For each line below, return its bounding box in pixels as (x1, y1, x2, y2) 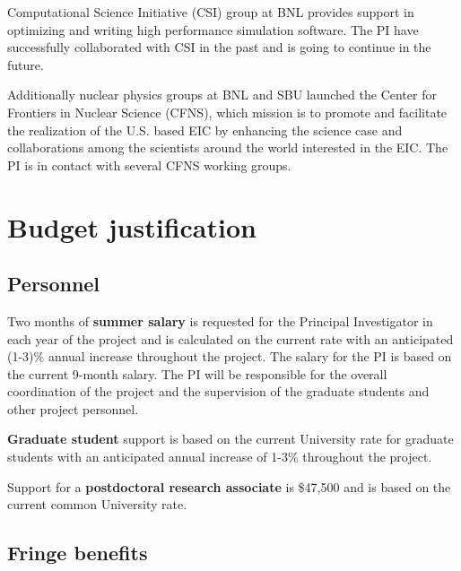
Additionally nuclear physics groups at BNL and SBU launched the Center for (7, 85, 437, 104)
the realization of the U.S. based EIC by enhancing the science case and (7, 120, 403, 139)
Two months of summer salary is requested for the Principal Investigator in (7, 311, 433, 330)
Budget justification (7, 208, 257, 245)
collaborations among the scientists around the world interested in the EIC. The (7, 138, 448, 157)
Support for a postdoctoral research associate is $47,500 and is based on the (7, 477, 451, 496)
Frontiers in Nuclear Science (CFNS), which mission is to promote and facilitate (7, 102, 448, 121)
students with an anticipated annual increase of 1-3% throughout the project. (7, 447, 432, 466)
